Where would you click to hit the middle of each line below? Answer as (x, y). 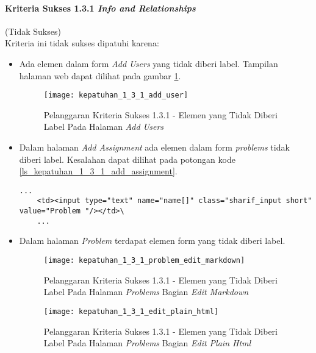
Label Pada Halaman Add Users (104, 127)
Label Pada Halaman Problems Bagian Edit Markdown (146, 292)
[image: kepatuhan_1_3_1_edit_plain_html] (131, 311)
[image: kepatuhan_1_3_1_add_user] (116, 95)
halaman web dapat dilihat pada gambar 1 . (100, 75)
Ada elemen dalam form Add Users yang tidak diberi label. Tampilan (149, 63)
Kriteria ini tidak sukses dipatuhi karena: (82, 43)
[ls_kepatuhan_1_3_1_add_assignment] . (98, 171)
